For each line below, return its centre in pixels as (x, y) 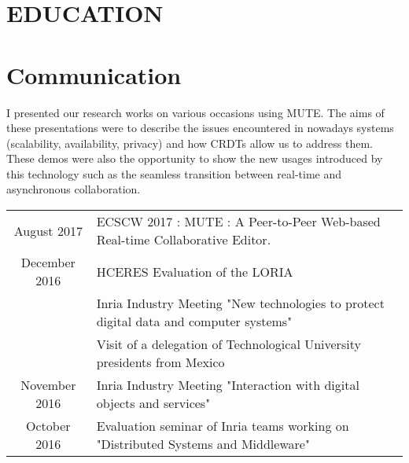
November (48, 385)
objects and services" (153, 403)
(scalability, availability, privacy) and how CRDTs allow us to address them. (190, 143)
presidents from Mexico (160, 362)
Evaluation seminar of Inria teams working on (223, 426)
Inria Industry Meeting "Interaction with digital (228, 385)
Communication (94, 74)
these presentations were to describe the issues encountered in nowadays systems (200, 128)
